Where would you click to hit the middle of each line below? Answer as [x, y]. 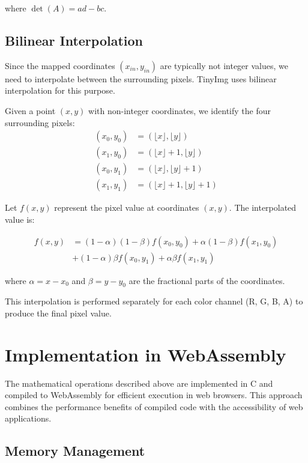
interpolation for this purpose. [60, 90]
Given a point [30, 110]
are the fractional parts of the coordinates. [207, 280]
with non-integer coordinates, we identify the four [180, 110]
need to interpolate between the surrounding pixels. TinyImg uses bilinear [141, 78]
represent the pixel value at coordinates [127, 207]
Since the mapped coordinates [60, 65]
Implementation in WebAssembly [146, 354]
